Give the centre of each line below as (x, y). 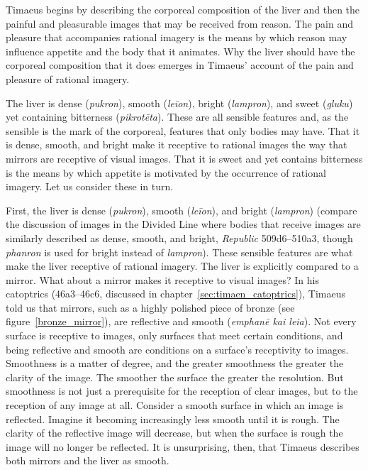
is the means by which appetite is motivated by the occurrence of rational (166, 172)
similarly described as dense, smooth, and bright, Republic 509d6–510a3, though (179, 237)
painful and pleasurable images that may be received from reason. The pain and (180, 23)
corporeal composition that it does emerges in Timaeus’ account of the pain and (180, 65)
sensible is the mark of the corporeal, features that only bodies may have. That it (183, 130)
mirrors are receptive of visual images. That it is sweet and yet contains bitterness (184, 158)
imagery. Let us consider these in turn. (90, 186)
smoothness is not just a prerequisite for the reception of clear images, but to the (182, 391)
